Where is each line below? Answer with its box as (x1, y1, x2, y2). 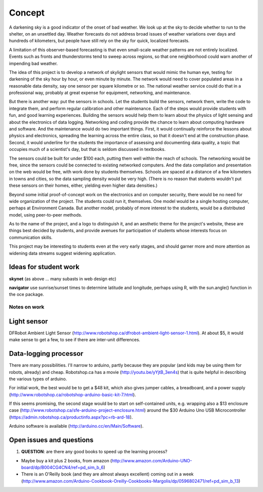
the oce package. (9, 292, 44, 297)
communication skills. (9, 234, 53, 240)
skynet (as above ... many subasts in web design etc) (9, 275, 116, 282)
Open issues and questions (9, 436, 94, 444)
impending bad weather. (9, 60, 58, 66)
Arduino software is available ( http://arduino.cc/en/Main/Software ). (9, 423, 144, 429)
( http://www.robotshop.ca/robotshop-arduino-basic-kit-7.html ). (9, 392, 136, 398)
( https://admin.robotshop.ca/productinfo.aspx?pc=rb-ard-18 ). (9, 414, 133, 420)
